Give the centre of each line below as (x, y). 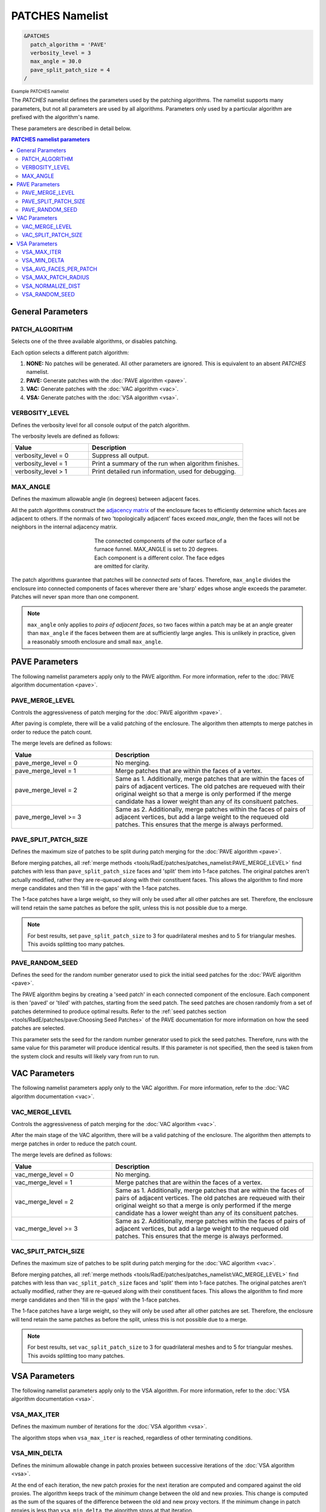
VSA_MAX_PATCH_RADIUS (56, 278)
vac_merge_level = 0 (44, 1175)
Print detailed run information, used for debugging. (164, 472)
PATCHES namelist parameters (51, 139)
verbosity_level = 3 (61, 53)
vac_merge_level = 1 (43, 1182)
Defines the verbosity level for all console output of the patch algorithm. (101, 425)
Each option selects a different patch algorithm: (70, 352)
